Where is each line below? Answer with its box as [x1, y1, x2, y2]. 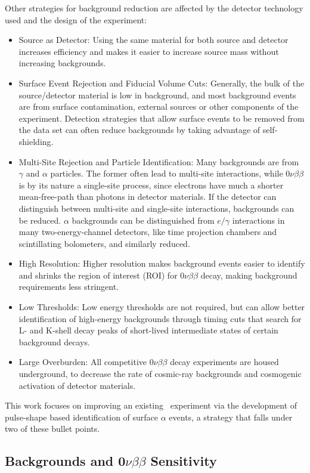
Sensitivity [150, 452, 217, 470]
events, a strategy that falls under [169, 410, 293, 423]
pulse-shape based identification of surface [5, 410, 159, 423]
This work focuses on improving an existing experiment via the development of [5, 399, 297, 412]
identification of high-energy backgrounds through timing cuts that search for [18, 312, 302, 324]
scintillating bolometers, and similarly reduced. [18, 237, 190, 249]
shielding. [18, 135, 54, 147]
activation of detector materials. [18, 379, 136, 391]
